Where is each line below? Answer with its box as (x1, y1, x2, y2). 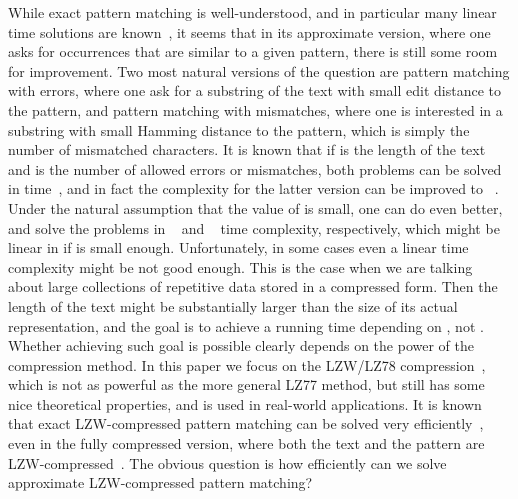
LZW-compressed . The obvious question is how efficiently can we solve (8, 452, 447, 473)
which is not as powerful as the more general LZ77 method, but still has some (8, 374, 485, 395)
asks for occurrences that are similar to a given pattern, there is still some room (8, 41, 498, 62)
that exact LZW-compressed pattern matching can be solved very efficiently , (8, 413, 484, 434)
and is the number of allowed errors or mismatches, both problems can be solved (8, 158, 502, 179)
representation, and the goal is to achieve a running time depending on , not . (8, 315, 484, 336)
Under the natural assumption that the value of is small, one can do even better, (8, 197, 503, 218)
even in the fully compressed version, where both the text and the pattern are (8, 433, 485, 454)
